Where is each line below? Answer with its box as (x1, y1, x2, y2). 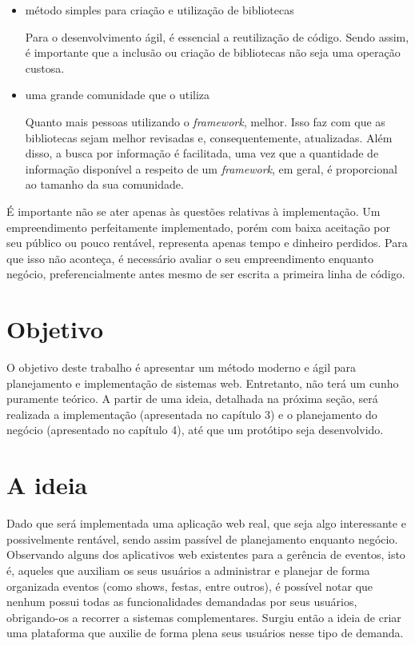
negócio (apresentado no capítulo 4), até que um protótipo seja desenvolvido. (6, 421, 384, 438)
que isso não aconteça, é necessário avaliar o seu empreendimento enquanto (6, 249, 373, 266)
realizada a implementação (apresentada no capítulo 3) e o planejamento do (6, 405, 377, 422)
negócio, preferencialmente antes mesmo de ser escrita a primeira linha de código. (6, 265, 405, 282)
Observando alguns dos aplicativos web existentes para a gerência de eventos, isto (6, 546, 405, 563)
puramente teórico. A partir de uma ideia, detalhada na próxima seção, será (6, 390, 378, 407)
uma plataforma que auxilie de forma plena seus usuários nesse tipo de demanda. (6, 624, 404, 641)
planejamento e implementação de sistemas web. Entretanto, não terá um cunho (6, 374, 399, 391)
